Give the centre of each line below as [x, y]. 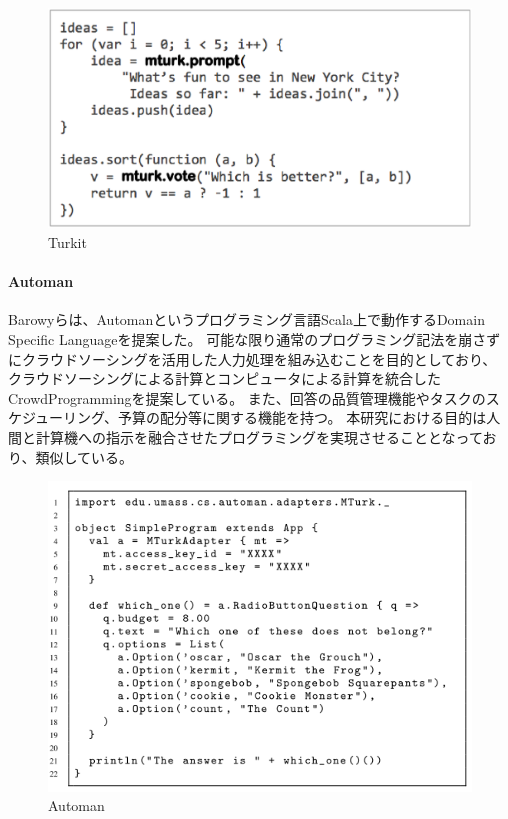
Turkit [67, 242]
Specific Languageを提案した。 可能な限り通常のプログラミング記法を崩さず [254, 339]
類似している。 [84, 456]
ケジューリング [56, 417]
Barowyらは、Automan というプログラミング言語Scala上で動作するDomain [246, 319]
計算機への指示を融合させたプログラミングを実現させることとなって [259, 437]
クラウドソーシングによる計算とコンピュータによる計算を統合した [224, 378]
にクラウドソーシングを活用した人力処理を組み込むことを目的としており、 [252, 358]
